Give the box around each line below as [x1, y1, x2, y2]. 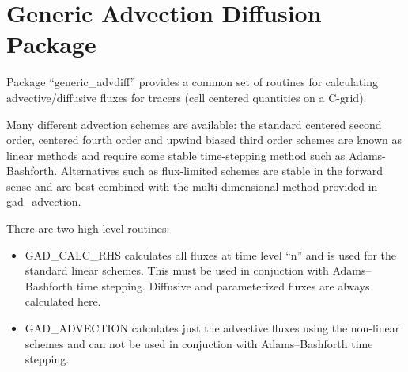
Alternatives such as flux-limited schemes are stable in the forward [60, 162, 383, 179]
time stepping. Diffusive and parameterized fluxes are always [76, 277, 370, 294]
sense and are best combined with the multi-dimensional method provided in [6, 177, 378, 194]
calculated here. [25, 293, 101, 309]
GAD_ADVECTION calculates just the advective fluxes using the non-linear [25, 320, 400, 336]
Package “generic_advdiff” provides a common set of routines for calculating [6, 74, 378, 90]
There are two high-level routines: [6, 220, 170, 237]
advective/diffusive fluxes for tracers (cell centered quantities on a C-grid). [6, 89, 367, 105]
